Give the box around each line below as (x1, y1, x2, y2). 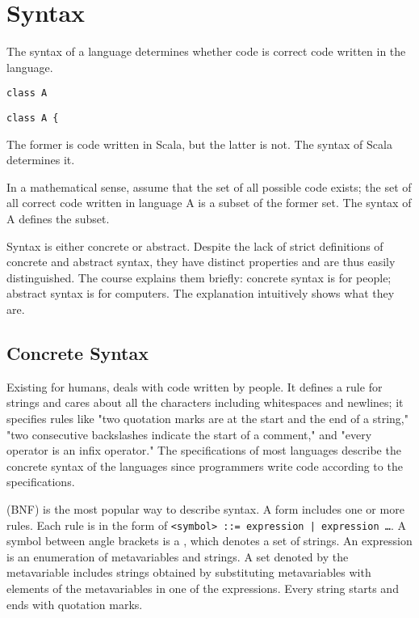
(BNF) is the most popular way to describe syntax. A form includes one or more (6, 500, 404, 517)
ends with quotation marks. (6, 595, 143, 612)
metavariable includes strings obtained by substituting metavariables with (6, 564, 371, 581)
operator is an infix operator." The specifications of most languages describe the (6, 442, 401, 459)
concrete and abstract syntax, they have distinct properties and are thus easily (6, 253, 396, 270)
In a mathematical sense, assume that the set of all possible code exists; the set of (6, 178, 412, 195)
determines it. (6, 151, 75, 168)
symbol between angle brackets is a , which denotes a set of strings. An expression (6, 532, 413, 549)
